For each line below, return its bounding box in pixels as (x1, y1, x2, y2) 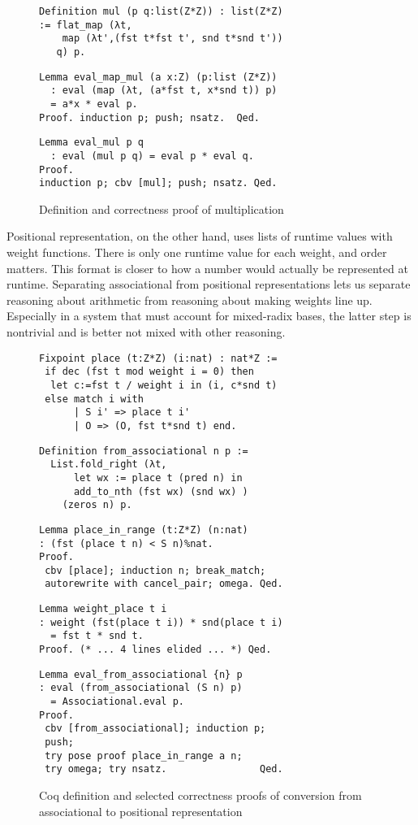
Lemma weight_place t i (39, 603, 167, 615)
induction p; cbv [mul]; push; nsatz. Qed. (39, 177, 278, 189)
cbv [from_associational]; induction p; (45, 723, 266, 735)
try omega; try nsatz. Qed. (45, 763, 283, 775)
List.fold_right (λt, (50, 458, 167, 471)
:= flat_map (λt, (39, 19, 132, 31)
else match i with (45, 393, 144, 405)
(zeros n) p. (62, 499, 132, 511)
